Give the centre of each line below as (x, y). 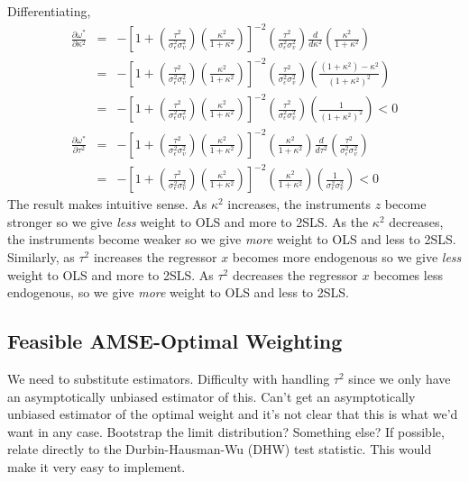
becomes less (408, 274)
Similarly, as (41, 257)
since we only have (400, 379)
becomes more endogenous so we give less (347, 257)
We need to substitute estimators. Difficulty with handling (169, 379)
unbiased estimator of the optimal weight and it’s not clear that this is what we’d (233, 414)
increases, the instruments (299, 204)
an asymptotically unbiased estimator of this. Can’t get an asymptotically (212, 396)
